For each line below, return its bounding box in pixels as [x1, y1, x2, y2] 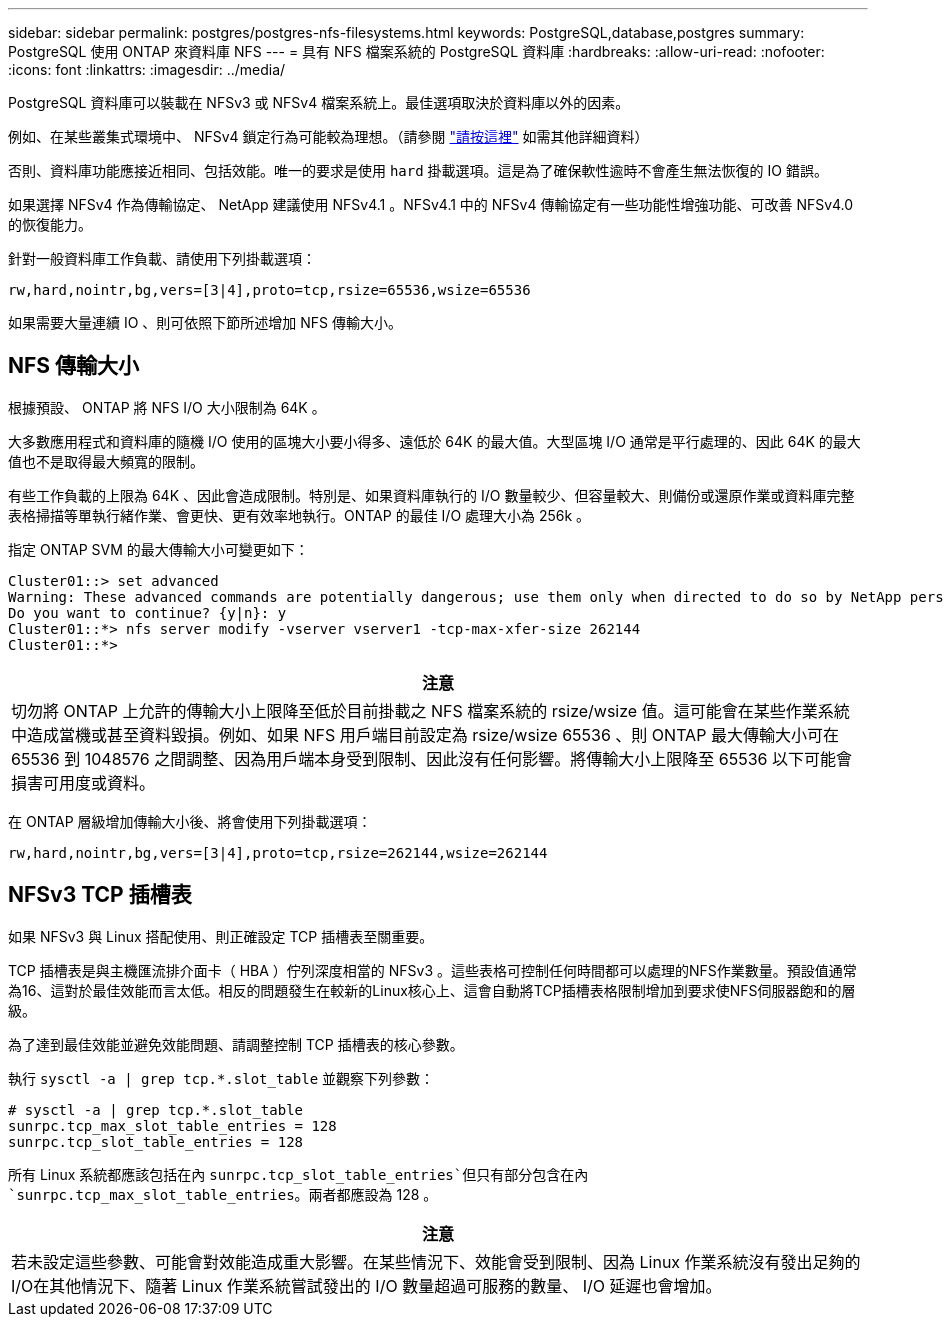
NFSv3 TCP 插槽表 [8, 882, 192, 908]
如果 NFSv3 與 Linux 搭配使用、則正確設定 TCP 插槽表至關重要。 [8, 927, 434, 945]
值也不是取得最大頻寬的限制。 [8, 452, 204, 470]
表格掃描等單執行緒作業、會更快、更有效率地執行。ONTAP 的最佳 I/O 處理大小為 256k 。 [8, 506, 591, 524]
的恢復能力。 [8, 216, 92, 233]
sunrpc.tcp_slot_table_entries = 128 [8, 1133, 304, 1150]
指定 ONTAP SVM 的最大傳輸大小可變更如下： [8, 540, 309, 558]
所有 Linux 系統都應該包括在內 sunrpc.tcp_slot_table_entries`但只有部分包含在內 [8, 1165, 589, 1183]
